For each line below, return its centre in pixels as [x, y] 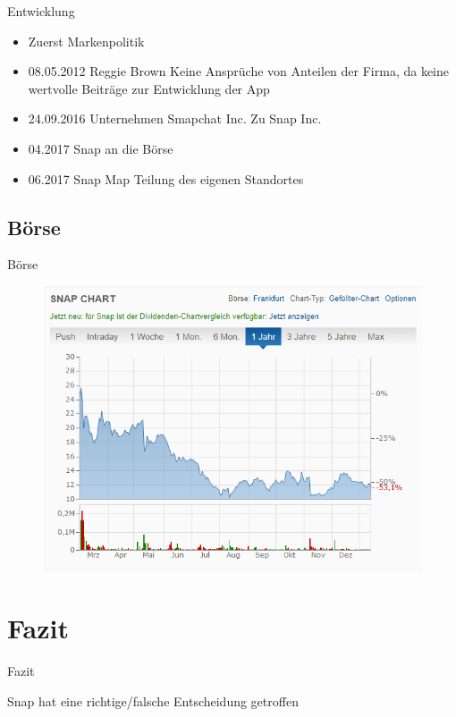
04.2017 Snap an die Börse [101, 148]
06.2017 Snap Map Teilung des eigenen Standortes [166, 178]
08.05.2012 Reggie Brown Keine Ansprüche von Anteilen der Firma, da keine [238, 71]
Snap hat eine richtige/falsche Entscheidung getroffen [153, 700]
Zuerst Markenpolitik [86, 41]
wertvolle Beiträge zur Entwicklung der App [149, 88]
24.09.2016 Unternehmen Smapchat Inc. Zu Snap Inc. [175, 118]
